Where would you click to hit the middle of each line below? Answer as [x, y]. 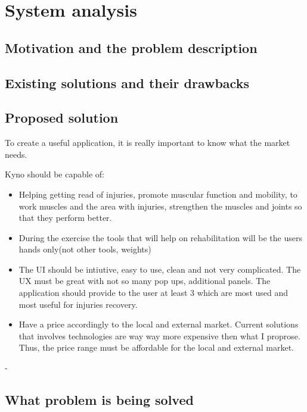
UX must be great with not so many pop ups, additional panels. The [145, 281]
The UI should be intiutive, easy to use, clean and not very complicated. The [160, 269]
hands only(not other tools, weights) [85, 249]
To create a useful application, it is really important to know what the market [148, 143]
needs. [16, 154]
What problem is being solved [99, 400]
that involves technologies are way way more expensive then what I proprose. [159, 335]
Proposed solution [62, 118]
